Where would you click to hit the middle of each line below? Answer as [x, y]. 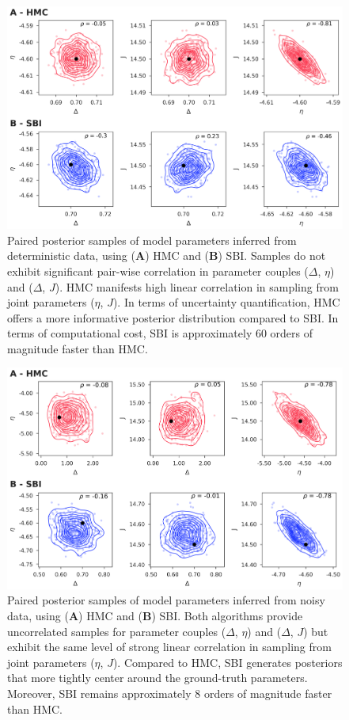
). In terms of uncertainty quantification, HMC [226, 302]
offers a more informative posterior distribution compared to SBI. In [173, 317]
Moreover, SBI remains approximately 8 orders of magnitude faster [170, 693]
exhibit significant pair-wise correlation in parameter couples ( [158, 270]
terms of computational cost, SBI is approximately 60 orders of [160, 333]
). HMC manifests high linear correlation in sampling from [197, 286]
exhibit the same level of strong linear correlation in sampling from [169, 647]
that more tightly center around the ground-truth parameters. [157, 678]
